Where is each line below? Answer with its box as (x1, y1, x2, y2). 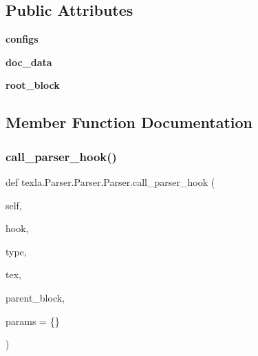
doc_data (6, 54, 52, 69)
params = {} (6, 313, 60, 328)
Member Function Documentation (6, 112, 253, 133)
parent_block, (6, 290, 65, 304)
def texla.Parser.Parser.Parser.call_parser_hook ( (6, 174, 215, 189)
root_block (6, 78, 60, 92)
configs (6, 32, 39, 46)
